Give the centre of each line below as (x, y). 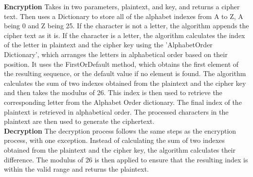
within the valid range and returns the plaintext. (76, 169)
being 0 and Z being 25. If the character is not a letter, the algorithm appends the (126, 26)
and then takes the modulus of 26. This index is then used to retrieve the (113, 92)
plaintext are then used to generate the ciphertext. (79, 121)
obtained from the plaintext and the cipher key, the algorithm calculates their (120, 149)
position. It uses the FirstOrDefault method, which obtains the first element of (121, 64)
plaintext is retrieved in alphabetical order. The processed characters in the (116, 111)
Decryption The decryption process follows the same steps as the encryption (120, 130)
